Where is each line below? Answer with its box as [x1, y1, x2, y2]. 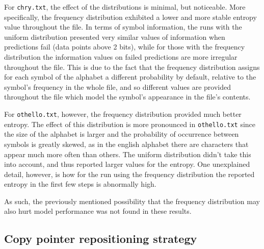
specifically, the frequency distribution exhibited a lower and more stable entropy [4, 11, 257, 22]
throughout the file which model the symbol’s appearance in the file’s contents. [4, 91, 251, 102]
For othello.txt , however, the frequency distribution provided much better [4, 109, 242, 119]
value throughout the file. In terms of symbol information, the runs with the [4, 21, 242, 32]
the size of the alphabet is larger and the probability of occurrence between [4, 129, 239, 139]
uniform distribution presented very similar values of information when [4, 31, 225, 42]
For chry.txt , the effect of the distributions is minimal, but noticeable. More [4, 2, 246, 12]
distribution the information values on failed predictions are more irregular [4, 52, 237, 62]
